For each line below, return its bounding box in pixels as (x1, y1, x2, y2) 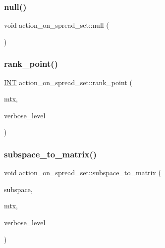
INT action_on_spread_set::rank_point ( (4, 77, 132, 87)
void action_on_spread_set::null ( (4, 20, 109, 30)
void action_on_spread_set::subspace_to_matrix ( (4, 167, 161, 178)
